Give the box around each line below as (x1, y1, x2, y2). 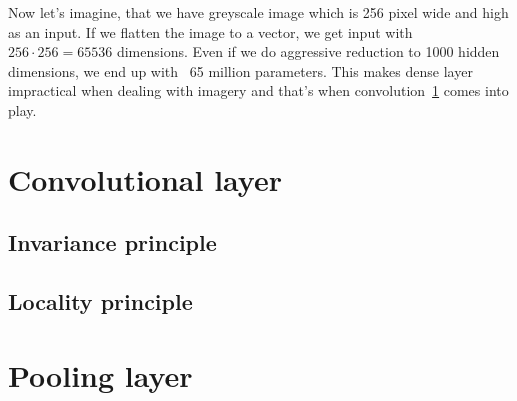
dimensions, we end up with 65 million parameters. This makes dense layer (8, 60, 473, 81)
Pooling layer (8, 354, 193, 395)
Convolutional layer (8, 158, 282, 199)
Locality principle (8, 286, 193, 317)
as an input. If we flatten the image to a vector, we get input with (8, 21, 413, 42)
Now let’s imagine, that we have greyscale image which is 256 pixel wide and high (8, 2, 509, 22)
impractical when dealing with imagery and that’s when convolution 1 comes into (8, 80, 509, 101)
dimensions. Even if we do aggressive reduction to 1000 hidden (116, 41, 500, 62)
